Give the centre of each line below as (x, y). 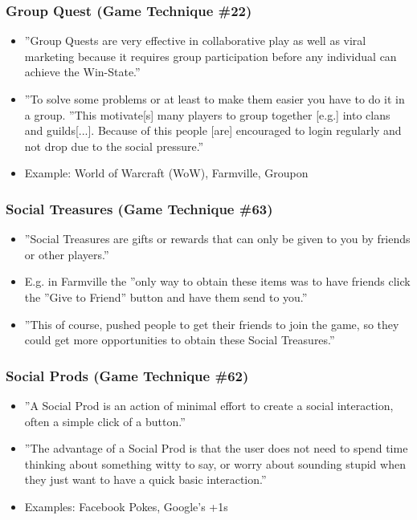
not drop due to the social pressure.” (114, 146)
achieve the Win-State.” (82, 72)
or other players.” (67, 254)
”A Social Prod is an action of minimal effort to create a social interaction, (209, 405)
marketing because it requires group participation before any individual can (211, 56)
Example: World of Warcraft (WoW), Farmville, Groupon (166, 173)
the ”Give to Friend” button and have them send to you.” (166, 297)
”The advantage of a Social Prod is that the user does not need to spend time (216, 448)
